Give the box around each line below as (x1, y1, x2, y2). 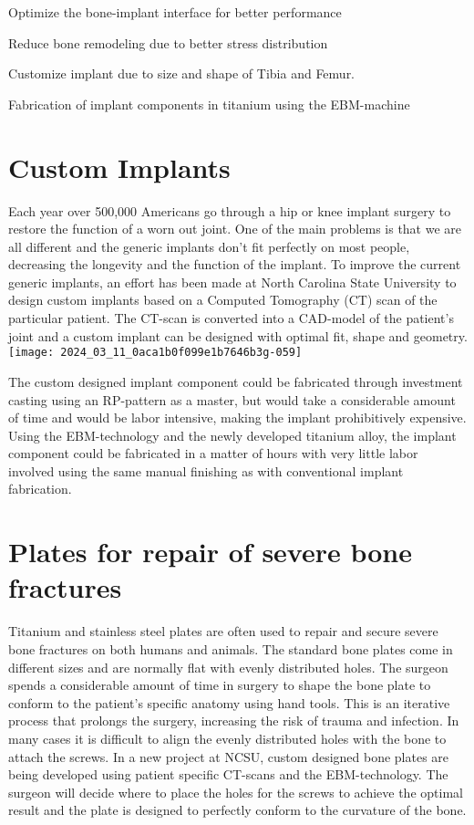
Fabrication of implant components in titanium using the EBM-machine (8, 94, 410, 113)
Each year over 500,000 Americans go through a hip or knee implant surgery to (8, 201, 451, 220)
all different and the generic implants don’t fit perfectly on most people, (8, 236, 410, 256)
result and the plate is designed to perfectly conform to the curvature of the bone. (8, 800, 467, 820)
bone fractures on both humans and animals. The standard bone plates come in (8, 639, 453, 658)
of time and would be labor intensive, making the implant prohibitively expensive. (8, 408, 467, 427)
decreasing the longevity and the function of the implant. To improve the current (8, 255, 461, 274)
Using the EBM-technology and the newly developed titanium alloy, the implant (8, 425, 457, 444)
